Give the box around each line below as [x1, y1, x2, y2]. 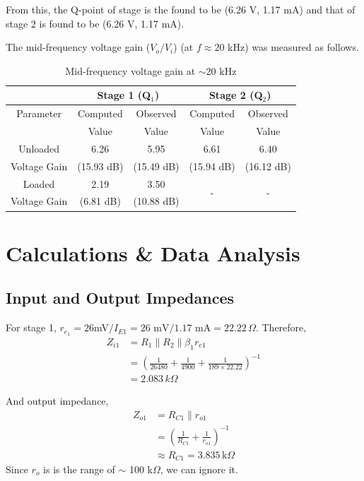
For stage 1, [6, 320, 57, 335]
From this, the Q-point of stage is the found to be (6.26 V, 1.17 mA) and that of [6, 2, 356, 16]
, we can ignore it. [160, 462, 238, 476]
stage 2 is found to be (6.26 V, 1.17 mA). [6, 16, 184, 30]
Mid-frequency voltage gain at [65, 63, 196, 78]
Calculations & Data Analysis [6, 238, 300, 267]
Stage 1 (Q [97, 88, 151, 102]
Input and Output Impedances [6, 287, 235, 309]
